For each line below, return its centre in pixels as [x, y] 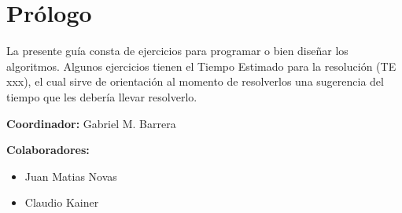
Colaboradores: [48, 150]
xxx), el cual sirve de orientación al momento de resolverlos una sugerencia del [195, 81]
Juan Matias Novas [71, 176]
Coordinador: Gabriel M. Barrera [91, 123]
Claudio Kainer [62, 202]
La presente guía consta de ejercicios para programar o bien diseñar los [177, 51]
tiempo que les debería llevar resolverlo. [102, 96]
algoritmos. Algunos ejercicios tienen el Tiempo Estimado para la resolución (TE [201, 66]
